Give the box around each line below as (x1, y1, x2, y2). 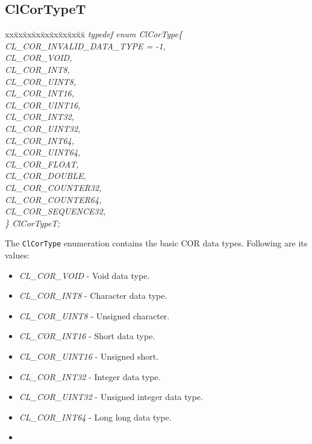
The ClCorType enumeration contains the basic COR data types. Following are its (5, 237, 308, 249)
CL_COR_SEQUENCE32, (5, 205, 106, 217)
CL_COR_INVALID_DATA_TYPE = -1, (5, 39, 166, 52)
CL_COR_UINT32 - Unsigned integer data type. (19, 390, 203, 403)
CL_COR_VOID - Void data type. (19, 269, 150, 281)
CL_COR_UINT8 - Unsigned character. (19, 309, 170, 322)
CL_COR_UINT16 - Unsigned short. (19, 349, 159, 362)
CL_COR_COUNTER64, (5, 193, 102, 205)
